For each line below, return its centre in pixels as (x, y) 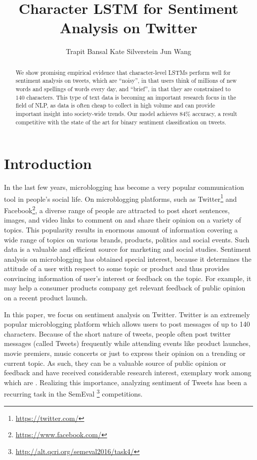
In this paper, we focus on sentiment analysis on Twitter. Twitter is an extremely (127, 314)
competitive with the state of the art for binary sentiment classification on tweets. (121, 122)
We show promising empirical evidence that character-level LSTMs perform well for (123, 72)
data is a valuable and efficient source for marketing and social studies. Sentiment (128, 249)
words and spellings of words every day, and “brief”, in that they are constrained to (123, 89)
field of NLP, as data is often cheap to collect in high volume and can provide (115, 105)
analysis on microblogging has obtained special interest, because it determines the (128, 259)
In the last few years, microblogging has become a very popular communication (124, 187)
